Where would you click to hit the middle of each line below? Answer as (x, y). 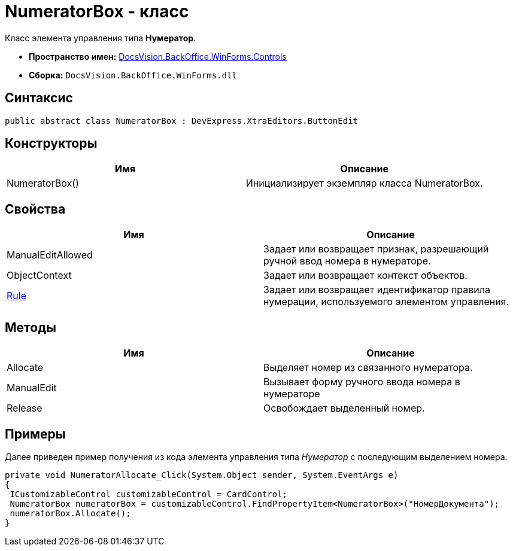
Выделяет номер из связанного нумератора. (368, 368)
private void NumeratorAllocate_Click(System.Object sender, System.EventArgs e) (202, 475)
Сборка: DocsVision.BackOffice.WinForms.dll (133, 75)
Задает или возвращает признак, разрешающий (376, 249)
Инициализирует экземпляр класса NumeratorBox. (364, 183)
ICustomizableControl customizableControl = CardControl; (149, 494)
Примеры (35, 434)
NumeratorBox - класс (97, 11)
